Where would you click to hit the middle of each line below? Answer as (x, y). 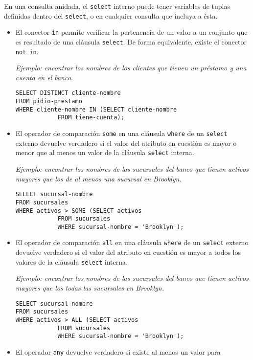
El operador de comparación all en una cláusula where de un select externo (132, 242)
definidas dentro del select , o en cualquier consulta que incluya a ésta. (111, 15)
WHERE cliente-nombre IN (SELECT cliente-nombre (96, 109)
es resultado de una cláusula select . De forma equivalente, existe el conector (131, 41)
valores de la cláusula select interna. (71, 261)
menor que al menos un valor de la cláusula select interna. (105, 152)
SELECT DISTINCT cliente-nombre (68, 93)
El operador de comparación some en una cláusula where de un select (121, 133)
